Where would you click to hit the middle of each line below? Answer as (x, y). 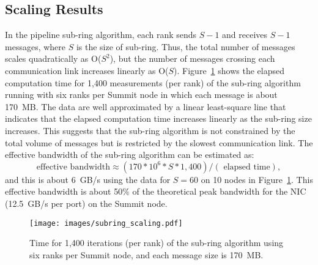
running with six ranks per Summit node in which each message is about (141, 95)
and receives (245, 35)
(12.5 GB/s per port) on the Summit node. (86, 203)
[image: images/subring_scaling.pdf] (106, 223)
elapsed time (247, 167)
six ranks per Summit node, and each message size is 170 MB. (146, 254)
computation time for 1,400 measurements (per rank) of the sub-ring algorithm (153, 82)
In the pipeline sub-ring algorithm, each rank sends (101, 35)
